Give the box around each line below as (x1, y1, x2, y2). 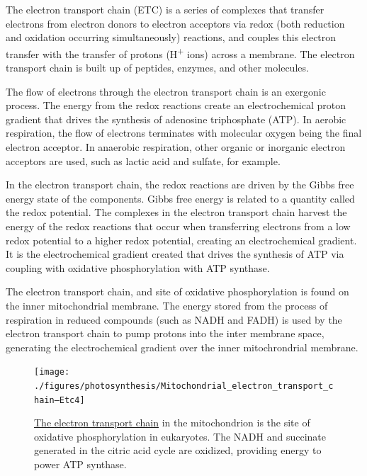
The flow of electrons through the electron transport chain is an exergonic (6, 84, 326, 98)
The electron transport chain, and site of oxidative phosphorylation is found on (6, 284, 349, 299)
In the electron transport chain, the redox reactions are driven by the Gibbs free (6, 177, 354, 192)
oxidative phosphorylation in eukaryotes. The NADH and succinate (34, 429, 326, 443)
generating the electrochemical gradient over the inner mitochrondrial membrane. (6, 339, 358, 354)
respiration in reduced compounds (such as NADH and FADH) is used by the (6, 312, 342, 327)
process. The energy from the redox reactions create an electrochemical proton (6, 98, 346, 113)
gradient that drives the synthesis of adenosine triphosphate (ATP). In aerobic (6, 111, 346, 126)
